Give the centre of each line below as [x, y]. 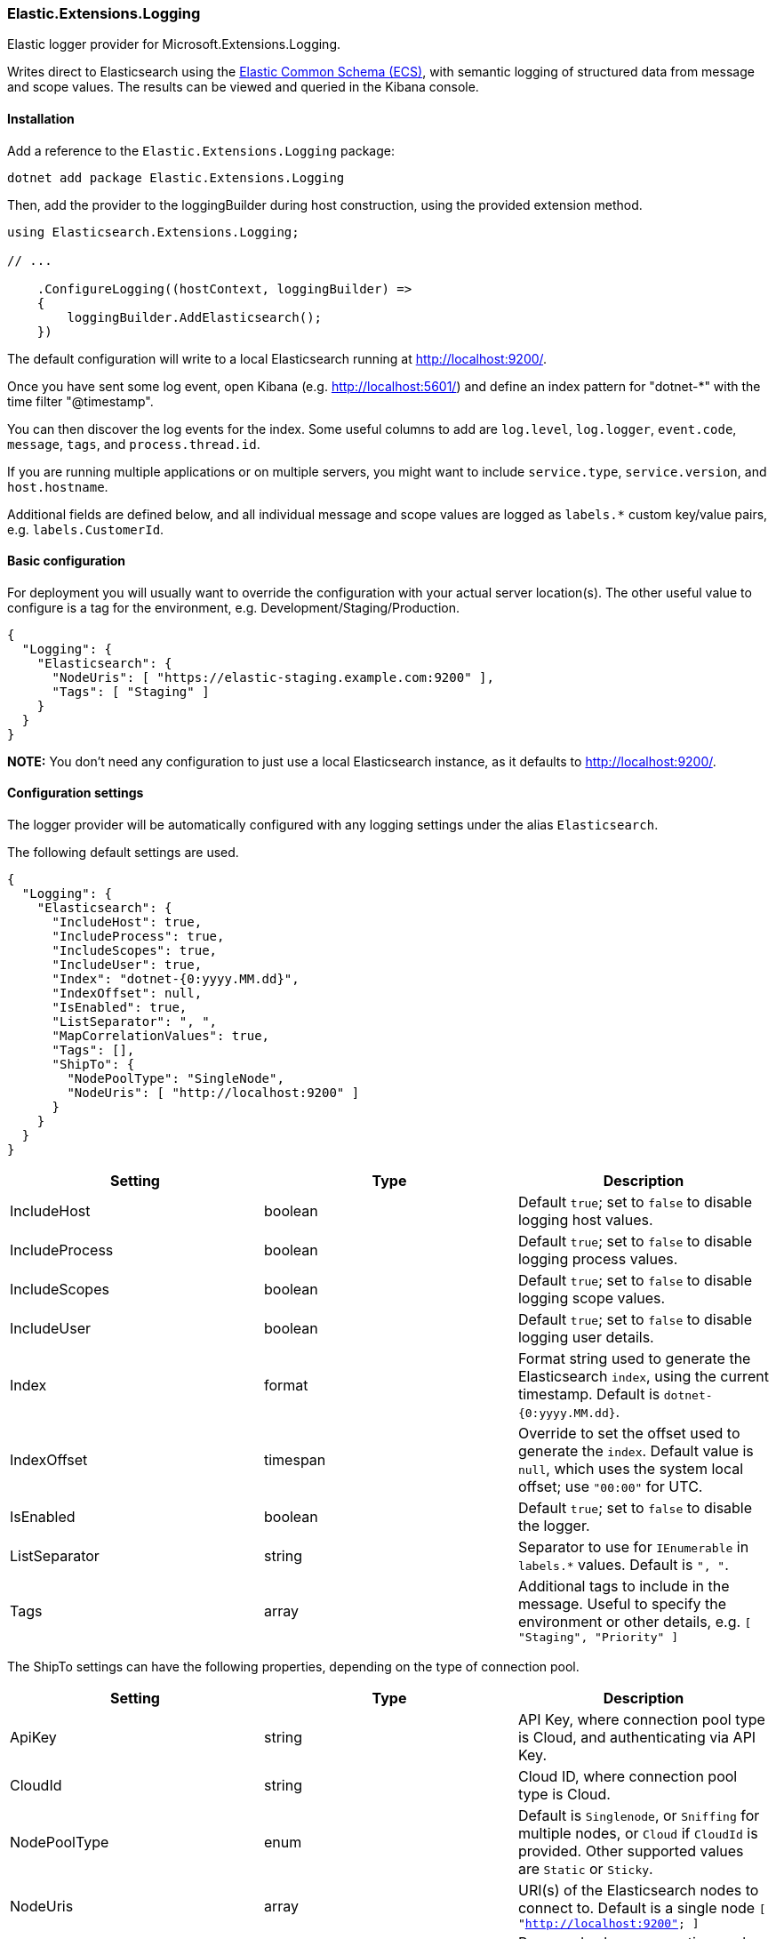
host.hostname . [58, 486]
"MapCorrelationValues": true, [161, 1036]
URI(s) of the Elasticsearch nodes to [638, 1891]
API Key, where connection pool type [641, 1720]
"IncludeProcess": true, [138, 937]
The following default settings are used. [123, 853]
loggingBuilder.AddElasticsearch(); [195, 317]
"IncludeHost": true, [127, 922]
